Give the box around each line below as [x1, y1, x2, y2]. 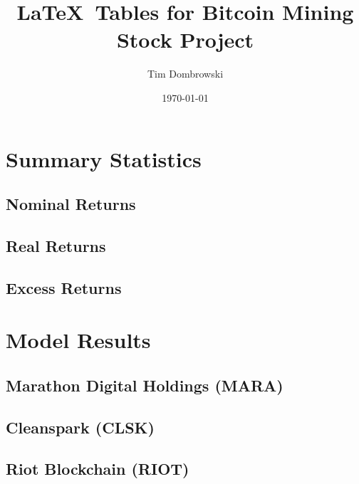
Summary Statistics [6, 144, 202, 173]
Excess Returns [6, 276, 122, 298]
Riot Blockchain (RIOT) [6, 458, 189, 480]
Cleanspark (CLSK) [6, 416, 155, 438]
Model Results [6, 325, 151, 354]
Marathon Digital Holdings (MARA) [6, 374, 283, 396]
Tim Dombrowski [147, 66, 224, 81]
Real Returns [6, 234, 106, 256]
